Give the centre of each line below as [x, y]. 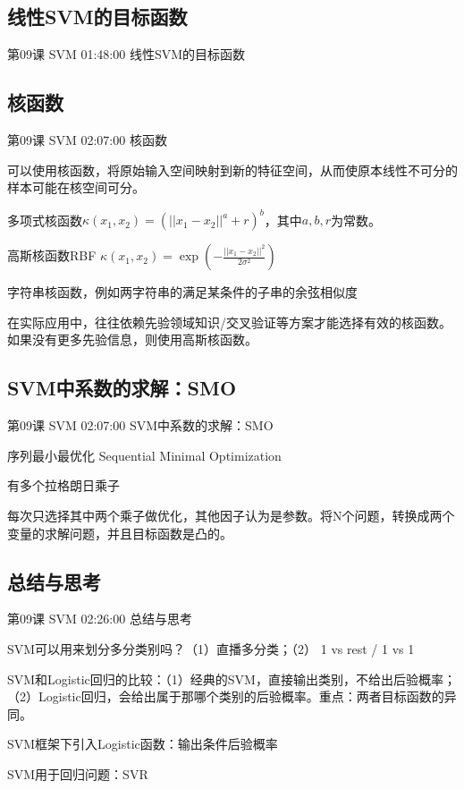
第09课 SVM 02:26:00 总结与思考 [100, 619]
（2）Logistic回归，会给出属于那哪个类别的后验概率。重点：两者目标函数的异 [232, 696]
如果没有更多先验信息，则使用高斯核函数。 [132, 339]
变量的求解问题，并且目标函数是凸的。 [120, 533]
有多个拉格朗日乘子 [63, 485]
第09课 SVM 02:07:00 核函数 [87, 140]
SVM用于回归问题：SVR [78, 774]
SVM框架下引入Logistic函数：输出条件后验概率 [143, 744]
